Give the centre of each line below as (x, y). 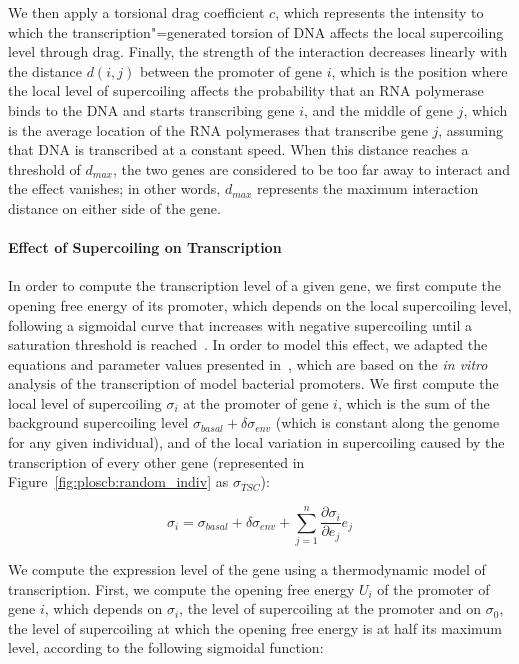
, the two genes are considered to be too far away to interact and (311, 168)
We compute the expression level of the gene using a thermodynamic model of (247, 568)
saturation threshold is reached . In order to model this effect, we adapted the (248, 344)
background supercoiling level (98, 422)
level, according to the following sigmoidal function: (166, 647)
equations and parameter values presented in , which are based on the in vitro (248, 363)
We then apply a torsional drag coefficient (136, 12)
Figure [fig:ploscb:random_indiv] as (118, 481)
